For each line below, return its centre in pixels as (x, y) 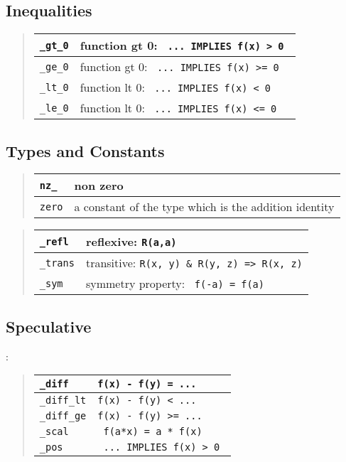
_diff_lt (63, 401)
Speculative (49, 326)
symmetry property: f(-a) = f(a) (175, 284)
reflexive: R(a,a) (131, 242)
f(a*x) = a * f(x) (153, 432)
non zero (99, 186)
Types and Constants (85, 150)
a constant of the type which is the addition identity (204, 207)
